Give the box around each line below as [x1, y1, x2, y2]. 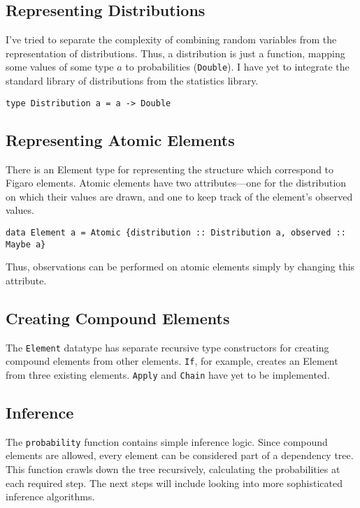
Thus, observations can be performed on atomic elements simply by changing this [6, 259, 355, 274]
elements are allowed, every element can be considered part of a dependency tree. [6, 448, 354, 463]
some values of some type [6, 59, 114, 74]
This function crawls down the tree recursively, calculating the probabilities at [6, 462, 340, 476]
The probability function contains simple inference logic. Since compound [6, 434, 328, 449]
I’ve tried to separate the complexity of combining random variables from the [6, 32, 337, 47]
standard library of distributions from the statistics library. [6, 73, 259, 88]
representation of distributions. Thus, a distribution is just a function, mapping [6, 45, 345, 60]
